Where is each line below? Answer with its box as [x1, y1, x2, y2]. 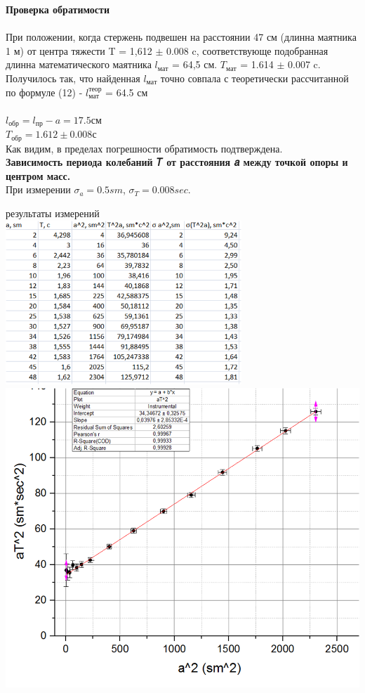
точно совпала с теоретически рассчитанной [160, 70, 349, 85]
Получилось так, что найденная [6, 70, 140, 85]
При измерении [6, 182, 71, 197]
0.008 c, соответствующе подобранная [166, 43, 328, 58]
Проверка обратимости [6, 2, 109, 16]
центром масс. [6, 168, 71, 183]
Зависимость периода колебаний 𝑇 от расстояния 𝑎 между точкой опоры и [6, 155, 348, 169]
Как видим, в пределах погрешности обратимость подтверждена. [6, 141, 283, 155]
